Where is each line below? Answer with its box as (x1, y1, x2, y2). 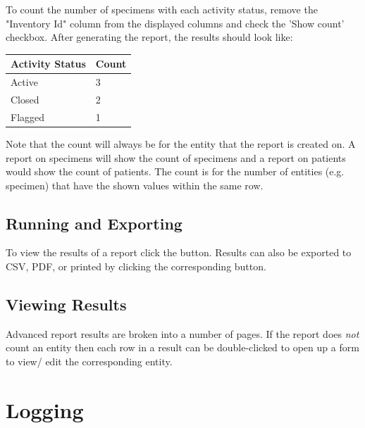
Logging (6, 395, 84, 424)
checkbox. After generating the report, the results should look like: (6, 30, 293, 44)
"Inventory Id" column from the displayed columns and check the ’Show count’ (6, 15, 345, 30)
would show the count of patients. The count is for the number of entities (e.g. (6, 164, 345, 179)
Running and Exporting (6, 212, 182, 234)
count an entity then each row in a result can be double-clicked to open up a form (6, 340, 359, 355)
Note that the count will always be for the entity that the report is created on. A (6, 136, 356, 151)
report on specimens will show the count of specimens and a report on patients (6, 150, 346, 165)
